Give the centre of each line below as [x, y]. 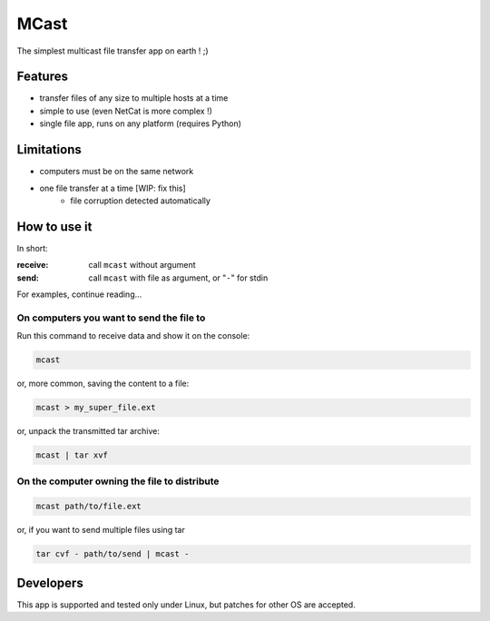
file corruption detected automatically [140, 201]
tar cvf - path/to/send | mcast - [113, 554]
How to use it [54, 227]
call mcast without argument [142, 265]
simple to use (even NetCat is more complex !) [126, 111]
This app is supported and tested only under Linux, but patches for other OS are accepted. [186, 605]
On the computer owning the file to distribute [118, 481]
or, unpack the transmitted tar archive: [88, 431]
